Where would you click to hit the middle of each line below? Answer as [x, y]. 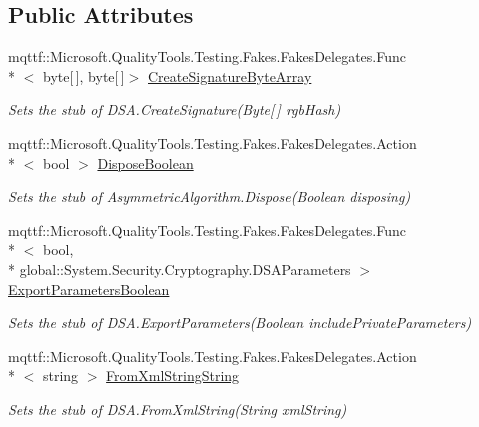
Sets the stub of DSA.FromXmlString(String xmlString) [177, 408]
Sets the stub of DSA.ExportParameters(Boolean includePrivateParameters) [240, 322]
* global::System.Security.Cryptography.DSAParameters [179, 268]
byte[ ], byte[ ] [83, 75]
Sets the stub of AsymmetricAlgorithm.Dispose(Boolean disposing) [209, 196]
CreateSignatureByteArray [230, 75]
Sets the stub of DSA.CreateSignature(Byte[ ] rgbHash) [174, 109]
